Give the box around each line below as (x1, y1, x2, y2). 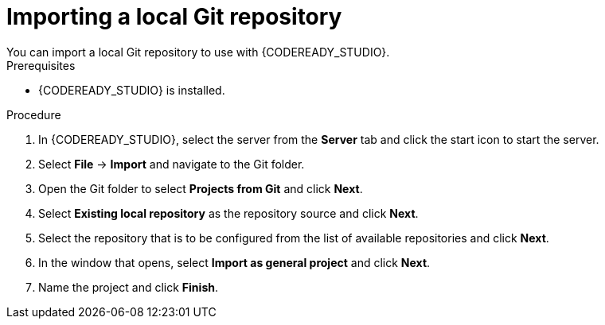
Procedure (6, 107, 61, 122)
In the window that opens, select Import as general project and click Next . (38, 255, 431, 269)
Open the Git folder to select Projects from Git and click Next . (38, 181, 363, 195)
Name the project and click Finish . (38, 280, 218, 294)
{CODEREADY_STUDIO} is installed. (38, 83, 225, 97)
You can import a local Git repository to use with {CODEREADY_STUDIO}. (6, 44, 390, 59)
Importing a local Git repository (6, 3, 342, 30)
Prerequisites (6, 58, 76, 72)
